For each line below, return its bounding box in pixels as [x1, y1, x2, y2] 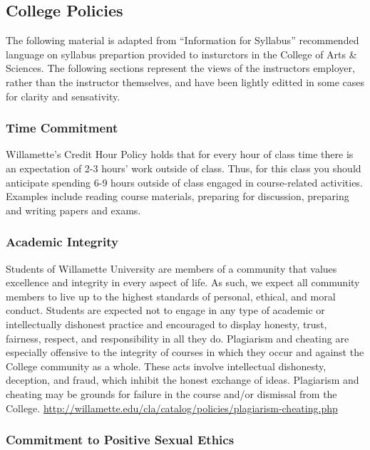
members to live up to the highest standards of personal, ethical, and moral [6, 288, 336, 303]
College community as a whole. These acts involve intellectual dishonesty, [6, 358, 327, 373]
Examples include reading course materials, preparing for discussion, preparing [6, 189, 349, 204]
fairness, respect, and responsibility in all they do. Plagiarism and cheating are [6, 330, 349, 345]
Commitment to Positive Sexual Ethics [6, 431, 235, 449]
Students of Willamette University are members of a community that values [6, 261, 337, 276]
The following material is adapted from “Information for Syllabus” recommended [6, 33, 359, 48]
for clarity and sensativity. [6, 88, 120, 103]
